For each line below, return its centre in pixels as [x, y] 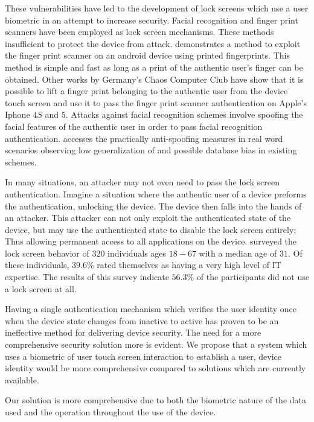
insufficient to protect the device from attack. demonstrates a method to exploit [153, 43]
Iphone [18, 114]
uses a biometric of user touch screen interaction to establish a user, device [143, 356]
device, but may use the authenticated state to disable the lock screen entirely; [151, 229]
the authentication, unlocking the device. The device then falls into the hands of [153, 206]
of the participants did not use [253, 277]
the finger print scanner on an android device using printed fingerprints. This [147, 55]
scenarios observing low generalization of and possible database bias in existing [151, 150]
